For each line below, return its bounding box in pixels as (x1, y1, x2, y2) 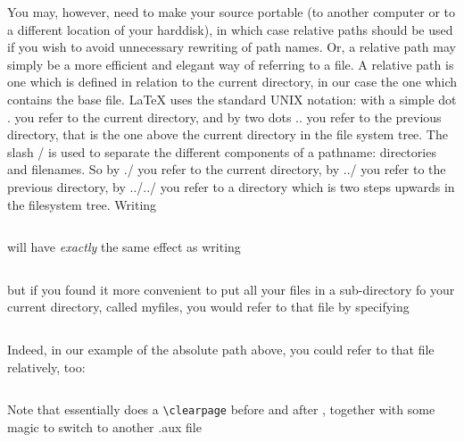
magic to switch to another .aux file (7, 417, 202, 436)
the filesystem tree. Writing (7, 195, 157, 213)
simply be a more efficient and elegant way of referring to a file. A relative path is (7, 54, 454, 73)
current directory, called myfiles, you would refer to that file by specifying (7, 297, 410, 316)
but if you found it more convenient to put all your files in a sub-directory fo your (7, 279, 455, 298)
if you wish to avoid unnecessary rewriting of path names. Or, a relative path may (7, 38, 456, 56)
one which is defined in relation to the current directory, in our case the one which (7, 72, 457, 91)
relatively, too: (7, 357, 86, 376)
